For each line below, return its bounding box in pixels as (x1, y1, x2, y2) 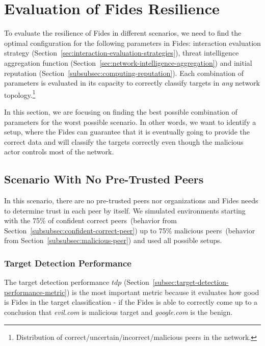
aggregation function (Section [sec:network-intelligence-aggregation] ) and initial (4, 57, 252, 68)
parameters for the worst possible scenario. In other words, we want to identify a (4, 116, 256, 127)
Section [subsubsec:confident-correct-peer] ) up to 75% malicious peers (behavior (4, 225, 255, 235)
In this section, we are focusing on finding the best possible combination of (4, 106, 237, 117)
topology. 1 (4, 88, 36, 100)
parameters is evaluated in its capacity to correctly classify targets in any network (4, 77, 260, 88)
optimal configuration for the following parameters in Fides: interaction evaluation (4, 37, 261, 48)
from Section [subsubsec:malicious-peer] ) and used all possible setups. (4, 235, 222, 246)
